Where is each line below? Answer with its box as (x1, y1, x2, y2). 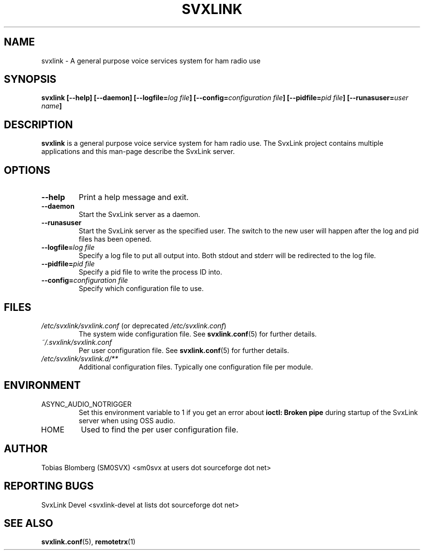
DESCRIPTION (4, 118, 73, 131)
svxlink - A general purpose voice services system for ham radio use (41, 56, 261, 65)
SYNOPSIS (4, 73, 57, 86)
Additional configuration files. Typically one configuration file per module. (78, 362, 313, 371)
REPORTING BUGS (4, 480, 94, 492)
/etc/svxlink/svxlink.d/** (41, 354, 119, 363)
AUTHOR (4, 443, 48, 455)
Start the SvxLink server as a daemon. (78, 210, 200, 219)
